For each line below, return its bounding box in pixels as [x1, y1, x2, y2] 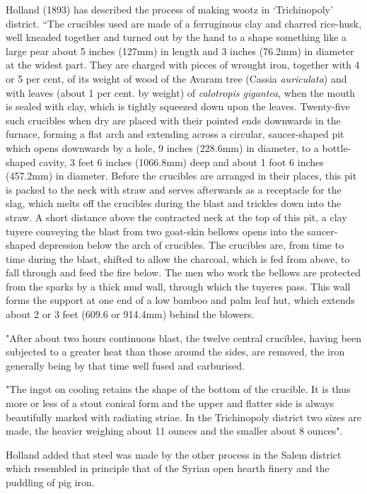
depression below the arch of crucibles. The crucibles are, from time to [39, 237, 344, 252]
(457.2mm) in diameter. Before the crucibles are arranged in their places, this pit [6, 168, 357, 183]
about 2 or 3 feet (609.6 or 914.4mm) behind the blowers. [6, 307, 255, 322]
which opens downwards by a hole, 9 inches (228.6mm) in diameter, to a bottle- [6, 140, 351, 155]
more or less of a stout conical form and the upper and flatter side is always [6, 396, 334, 411]
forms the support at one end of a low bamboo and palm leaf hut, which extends [6, 293, 355, 307]
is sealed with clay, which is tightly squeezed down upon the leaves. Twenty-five [6, 99, 350, 114]
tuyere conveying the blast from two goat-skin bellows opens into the [6, 223, 304, 238]
